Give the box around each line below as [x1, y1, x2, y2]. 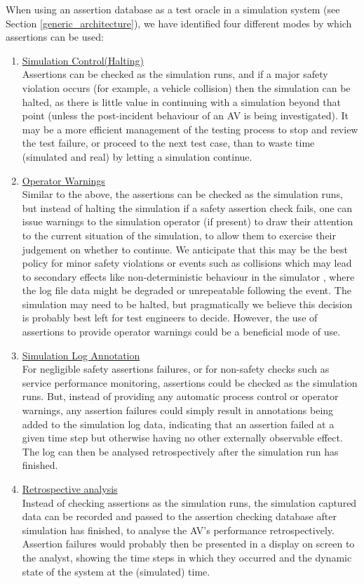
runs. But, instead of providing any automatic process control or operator [22, 389, 339, 404]
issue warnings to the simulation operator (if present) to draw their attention [22, 214, 353, 229]
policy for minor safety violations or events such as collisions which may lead [22, 255, 352, 270]
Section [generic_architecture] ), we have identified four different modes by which [6, 15, 352, 30]
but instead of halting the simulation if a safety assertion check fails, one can [22, 200, 353, 215]
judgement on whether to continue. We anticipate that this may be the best [22, 241, 348, 256]
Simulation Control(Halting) [22, 53, 144, 67]
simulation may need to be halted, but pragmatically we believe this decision [22, 296, 353, 311]
